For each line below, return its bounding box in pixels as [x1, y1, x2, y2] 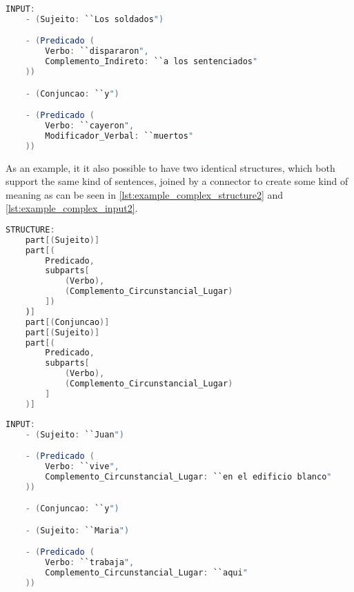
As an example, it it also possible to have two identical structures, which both [6, 160, 335, 175]
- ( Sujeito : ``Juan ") [25, 429, 124, 440]
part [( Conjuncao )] [25, 317, 110, 327]
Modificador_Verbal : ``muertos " [45, 130, 194, 141]
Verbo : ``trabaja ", [45, 558, 135, 568]
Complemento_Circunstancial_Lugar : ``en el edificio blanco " [45, 471, 332, 482]
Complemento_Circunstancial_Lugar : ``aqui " [45, 568, 248, 578]
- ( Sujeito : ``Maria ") [25, 525, 130, 535]
